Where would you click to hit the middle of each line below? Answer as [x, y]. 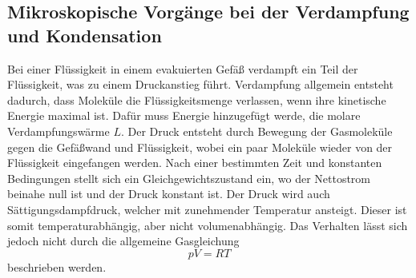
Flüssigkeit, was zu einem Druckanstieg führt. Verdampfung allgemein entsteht [200, 84]
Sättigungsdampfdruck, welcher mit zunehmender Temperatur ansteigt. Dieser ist [207, 209]
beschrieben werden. [57, 266]
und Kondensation [85, 35]
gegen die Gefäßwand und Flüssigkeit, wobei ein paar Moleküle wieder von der [200, 147]
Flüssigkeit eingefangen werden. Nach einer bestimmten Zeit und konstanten [195, 163]
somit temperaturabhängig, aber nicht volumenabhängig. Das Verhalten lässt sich [208, 225]
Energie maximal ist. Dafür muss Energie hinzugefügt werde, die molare [184, 115]
